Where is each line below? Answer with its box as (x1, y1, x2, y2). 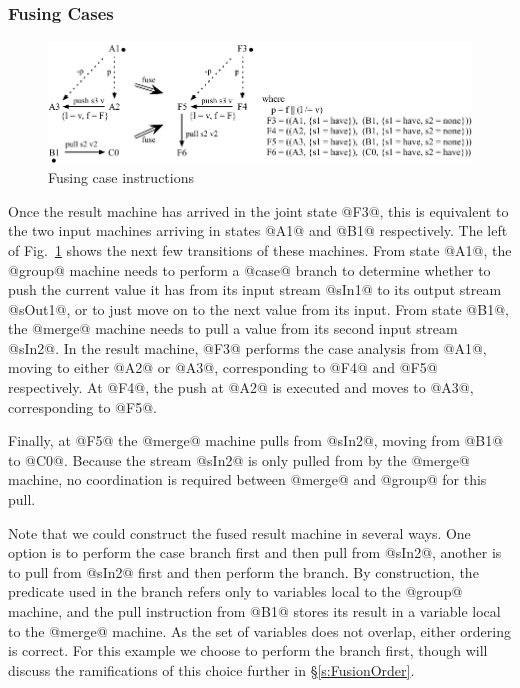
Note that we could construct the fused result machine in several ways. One (8, 522, 471, 543)
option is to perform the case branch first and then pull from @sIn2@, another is (8, 542, 502, 563)
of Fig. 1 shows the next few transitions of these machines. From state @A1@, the (8, 239, 512, 260)
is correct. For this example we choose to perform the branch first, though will (8, 640, 488, 661)
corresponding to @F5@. (8, 396, 157, 417)
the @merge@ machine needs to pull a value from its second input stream (8, 318, 458, 339)
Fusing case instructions (48, 167, 194, 188)
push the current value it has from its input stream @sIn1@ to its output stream (8, 279, 502, 300)
